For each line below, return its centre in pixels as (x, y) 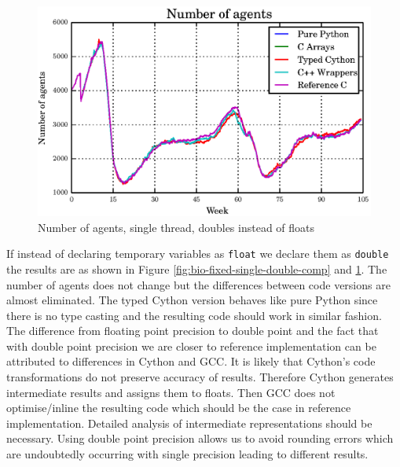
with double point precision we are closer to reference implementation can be (191, 346)
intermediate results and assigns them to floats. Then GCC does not (171, 392)
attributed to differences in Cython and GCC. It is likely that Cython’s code (191, 361)
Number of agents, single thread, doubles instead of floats (176, 227)
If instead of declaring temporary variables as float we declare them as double (198, 254)
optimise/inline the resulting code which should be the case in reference (179, 408)
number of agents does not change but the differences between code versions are (198, 284)
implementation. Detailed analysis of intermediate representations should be (189, 423)
